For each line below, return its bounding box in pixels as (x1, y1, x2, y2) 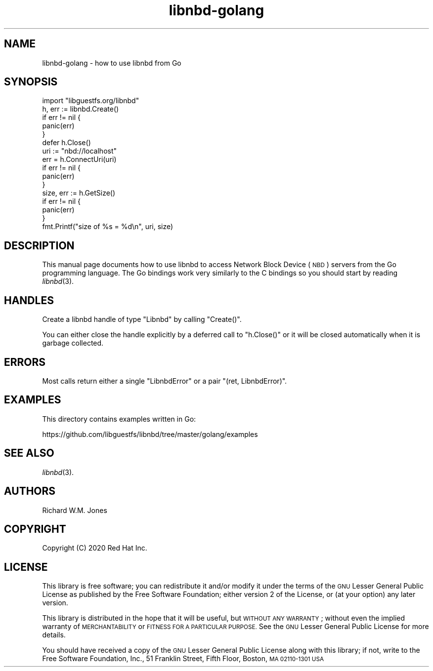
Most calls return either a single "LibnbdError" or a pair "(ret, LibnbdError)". (42, 376, 287, 385)
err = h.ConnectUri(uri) (42, 155, 117, 164)
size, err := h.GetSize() (42, 189, 116, 197)
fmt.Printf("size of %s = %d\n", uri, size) (42, 222, 173, 231)
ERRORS (4, 355, 46, 368)
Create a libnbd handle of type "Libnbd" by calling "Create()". (42, 315, 242, 324)
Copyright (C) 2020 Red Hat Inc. (42, 544, 147, 553)
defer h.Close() (42, 138, 91, 147)
